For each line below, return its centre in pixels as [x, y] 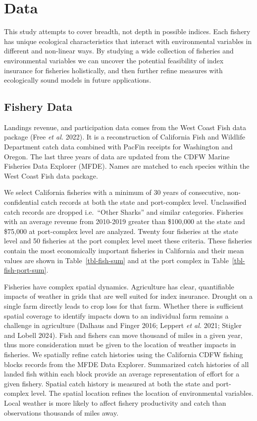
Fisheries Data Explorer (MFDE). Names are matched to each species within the [127, 166]
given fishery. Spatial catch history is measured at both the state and [109, 383]
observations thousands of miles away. [61, 412]
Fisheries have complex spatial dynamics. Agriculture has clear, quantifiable [119, 286]
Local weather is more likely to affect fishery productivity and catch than [115, 402]
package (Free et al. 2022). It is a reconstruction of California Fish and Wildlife [125, 137]
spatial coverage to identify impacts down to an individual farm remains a [116, 315]
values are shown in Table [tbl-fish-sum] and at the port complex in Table [116, 260]
